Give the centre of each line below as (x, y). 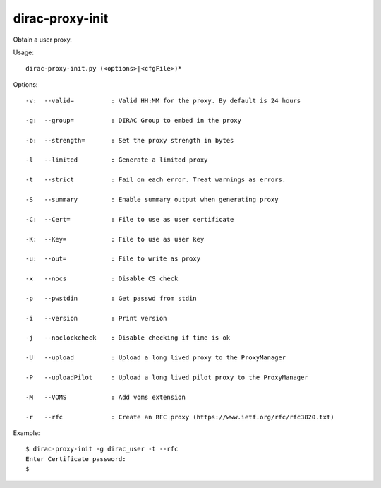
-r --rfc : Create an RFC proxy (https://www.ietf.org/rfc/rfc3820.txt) (180, 417)
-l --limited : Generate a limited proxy (117, 160)
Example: (26, 433)
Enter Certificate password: (76, 459)
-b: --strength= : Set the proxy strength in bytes (130, 140)
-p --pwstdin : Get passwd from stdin (111, 298)
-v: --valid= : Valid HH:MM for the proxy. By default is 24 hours (163, 101)
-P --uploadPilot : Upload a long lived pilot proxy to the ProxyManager (167, 377)
